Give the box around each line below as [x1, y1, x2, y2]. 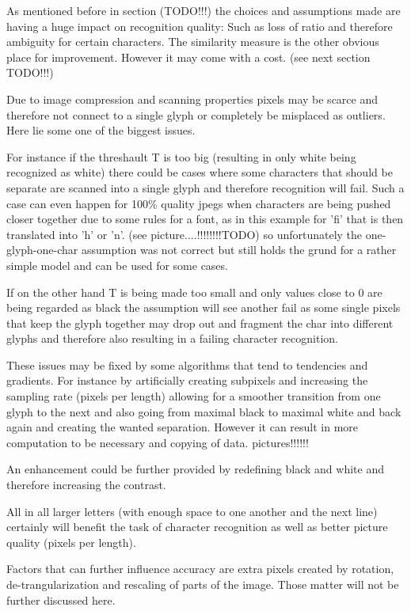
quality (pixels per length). [6, 533, 136, 550]
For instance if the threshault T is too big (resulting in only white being [6, 148, 356, 165]
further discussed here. [6, 591, 116, 608]
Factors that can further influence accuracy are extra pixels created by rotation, [6, 560, 394, 577]
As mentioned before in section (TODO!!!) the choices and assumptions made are [6, 2, 401, 18]
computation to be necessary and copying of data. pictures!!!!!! [6, 434, 309, 450]
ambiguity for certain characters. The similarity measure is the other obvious [6, 33, 379, 50]
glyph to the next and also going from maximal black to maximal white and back [6, 403, 401, 419]
